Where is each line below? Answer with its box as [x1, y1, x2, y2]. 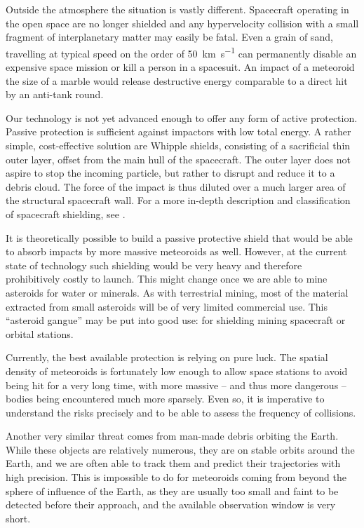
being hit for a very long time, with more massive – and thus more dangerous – [6, 377, 346, 392]
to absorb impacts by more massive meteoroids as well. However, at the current [6, 244, 347, 259]
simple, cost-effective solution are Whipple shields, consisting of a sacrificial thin [6, 138, 351, 152]
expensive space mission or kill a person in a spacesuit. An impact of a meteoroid [6, 60, 355, 74]
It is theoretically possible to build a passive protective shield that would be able [6, 230, 353, 245]
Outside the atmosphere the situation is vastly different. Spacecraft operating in [6, 2, 349, 16]
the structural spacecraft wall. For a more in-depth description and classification [6, 193, 351, 208]
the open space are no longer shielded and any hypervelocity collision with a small [6, 15, 359, 30]
